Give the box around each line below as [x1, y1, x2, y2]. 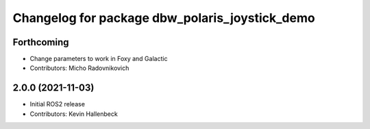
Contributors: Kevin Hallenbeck [29, 110, 118, 118]
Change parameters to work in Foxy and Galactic [29, 55, 168, 63]
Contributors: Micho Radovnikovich [29, 64, 129, 72]
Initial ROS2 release [29, 100, 86, 108]
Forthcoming [12, 36, 69, 48]
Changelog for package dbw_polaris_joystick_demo [12, 10, 315, 25]
